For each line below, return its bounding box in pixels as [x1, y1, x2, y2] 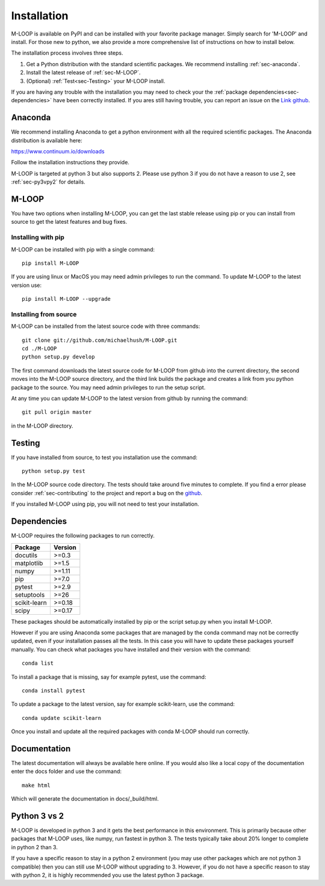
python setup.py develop [22, 354, 95, 360]
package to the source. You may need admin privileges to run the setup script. [11, 384, 206, 391]
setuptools [14, 590, 45, 598]
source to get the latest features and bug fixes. [11, 218, 128, 226]
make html [22, 782, 51, 789]
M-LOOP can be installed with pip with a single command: [11, 245, 155, 253]
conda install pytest [22, 687, 85, 694]
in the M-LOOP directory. [11, 422, 73, 429]
